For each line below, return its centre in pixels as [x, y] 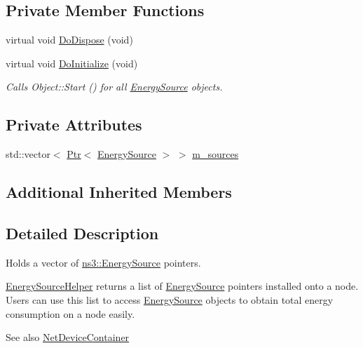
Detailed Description [82, 233]
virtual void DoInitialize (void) [72, 63]
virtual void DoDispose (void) [69, 40]
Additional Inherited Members [119, 192]
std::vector [28, 154]
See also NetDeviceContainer [68, 337]
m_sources [215, 154]
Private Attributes [74, 125]
